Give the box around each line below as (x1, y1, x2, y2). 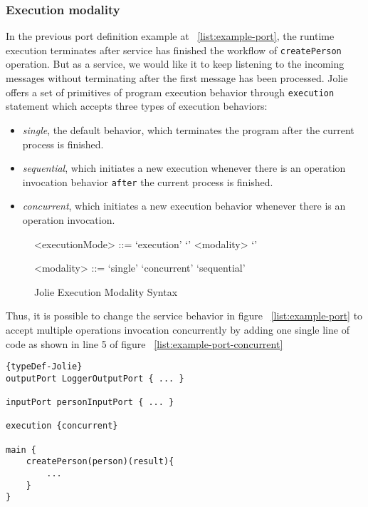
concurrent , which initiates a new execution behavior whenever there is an (22, 198, 346, 213)
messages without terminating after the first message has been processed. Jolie (6, 71, 348, 86)
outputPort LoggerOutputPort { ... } (6, 373, 184, 384)
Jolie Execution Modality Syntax (34, 284, 178, 299)
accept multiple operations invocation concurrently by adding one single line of (6, 322, 349, 337)
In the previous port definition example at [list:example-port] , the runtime (6, 29, 335, 43)
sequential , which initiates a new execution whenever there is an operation (22, 160, 346, 175)
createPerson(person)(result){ (26, 456, 174, 467)
